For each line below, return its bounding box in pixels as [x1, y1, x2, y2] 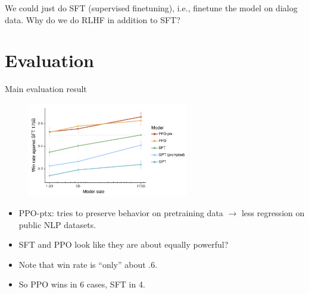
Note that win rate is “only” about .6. [18, 258, 158, 270]
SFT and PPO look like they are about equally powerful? [18, 238, 229, 251]
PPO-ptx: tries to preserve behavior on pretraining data [18, 207, 223, 219]
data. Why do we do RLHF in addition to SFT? [5, 13, 180, 26]
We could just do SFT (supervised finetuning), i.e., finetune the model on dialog [5, 2, 298, 14]
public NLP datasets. [18, 218, 96, 230]
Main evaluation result [5, 83, 87, 95]
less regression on [241, 207, 305, 219]
